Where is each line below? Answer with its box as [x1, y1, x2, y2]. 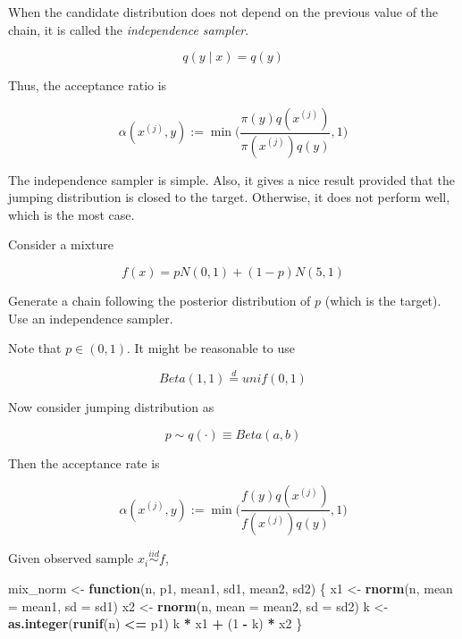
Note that [8, 339, 62, 357]
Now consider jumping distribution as [8, 398, 214, 416]
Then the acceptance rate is [8, 453, 160, 472]
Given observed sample [8, 549, 134, 568]
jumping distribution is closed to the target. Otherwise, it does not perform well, [8, 188, 450, 206]
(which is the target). [324, 291, 441, 310]
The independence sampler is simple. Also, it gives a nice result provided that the [8, 170, 455, 189]
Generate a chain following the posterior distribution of [8, 291, 311, 310]
